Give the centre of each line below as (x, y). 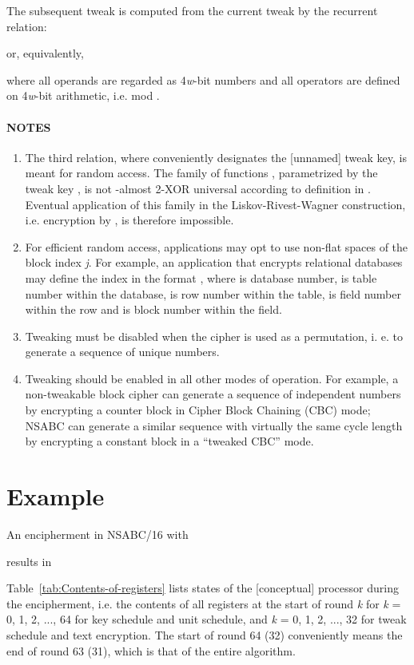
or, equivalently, (45, 53)
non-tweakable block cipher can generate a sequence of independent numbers (213, 394)
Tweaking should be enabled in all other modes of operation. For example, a (212, 378)
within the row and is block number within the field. (153, 309)
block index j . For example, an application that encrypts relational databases (214, 262)
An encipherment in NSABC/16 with (98, 534)
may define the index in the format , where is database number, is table (201, 277)
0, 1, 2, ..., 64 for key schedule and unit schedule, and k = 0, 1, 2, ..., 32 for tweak (207, 619)
